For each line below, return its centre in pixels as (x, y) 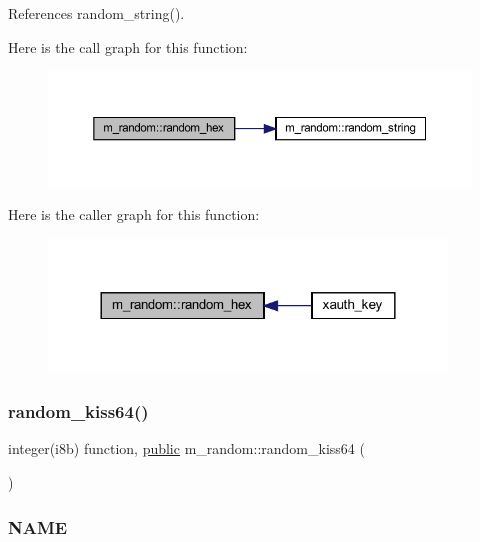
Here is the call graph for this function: (128, 46)
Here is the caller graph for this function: (134, 214)
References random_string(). (96, 13)
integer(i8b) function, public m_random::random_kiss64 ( (186, 448)
